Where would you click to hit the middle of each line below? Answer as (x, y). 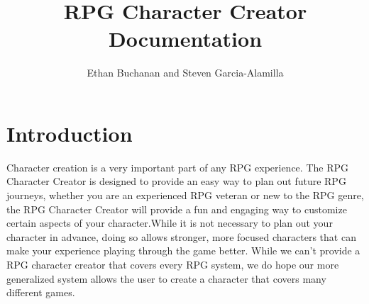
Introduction (70, 133)
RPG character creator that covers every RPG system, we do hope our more (173, 264)
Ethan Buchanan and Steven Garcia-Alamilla (185, 73)
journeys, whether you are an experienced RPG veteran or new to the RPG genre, (185, 195)
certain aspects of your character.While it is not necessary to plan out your (170, 223)
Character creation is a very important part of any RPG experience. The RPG (177, 167)
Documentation (185, 39)
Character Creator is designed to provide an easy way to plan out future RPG (176, 181)
